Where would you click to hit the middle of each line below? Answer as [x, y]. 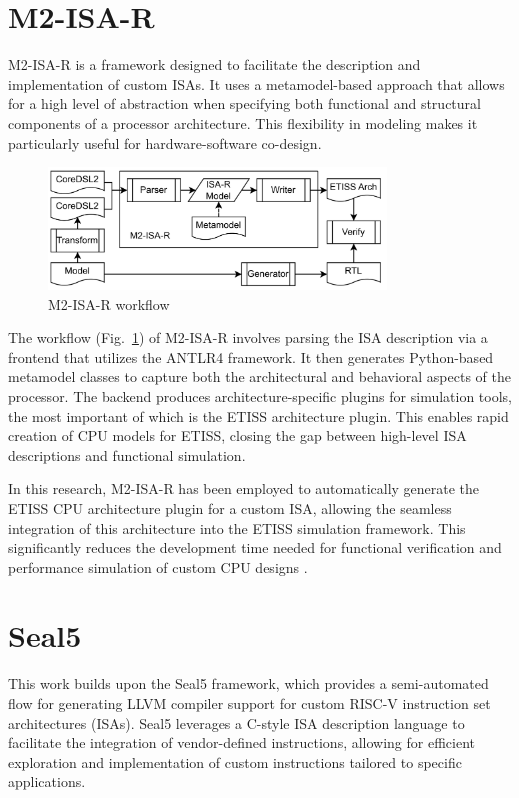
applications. [47, 781]
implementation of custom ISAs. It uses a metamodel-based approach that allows [256, 83]
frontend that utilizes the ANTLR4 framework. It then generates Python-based [251, 356]
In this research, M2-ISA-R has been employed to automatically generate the [244, 488]
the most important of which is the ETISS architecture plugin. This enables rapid [258, 415]
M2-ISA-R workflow [109, 303]
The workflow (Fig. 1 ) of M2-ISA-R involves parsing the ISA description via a [248, 337]
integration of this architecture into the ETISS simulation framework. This [237, 527]
